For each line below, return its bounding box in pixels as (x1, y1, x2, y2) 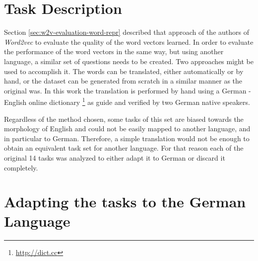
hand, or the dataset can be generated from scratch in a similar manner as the (4, 76, 243, 86)
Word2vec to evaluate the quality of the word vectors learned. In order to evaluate (4, 36, 254, 47)
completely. (4, 162, 38, 173)
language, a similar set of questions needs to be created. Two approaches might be (4, 56, 254, 66)
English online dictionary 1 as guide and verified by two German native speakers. (4, 95, 250, 107)
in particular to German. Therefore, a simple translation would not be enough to (4, 133, 250, 143)
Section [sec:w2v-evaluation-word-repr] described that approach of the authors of (4, 27, 249, 37)
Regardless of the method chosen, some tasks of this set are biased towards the (4, 113, 244, 124)
